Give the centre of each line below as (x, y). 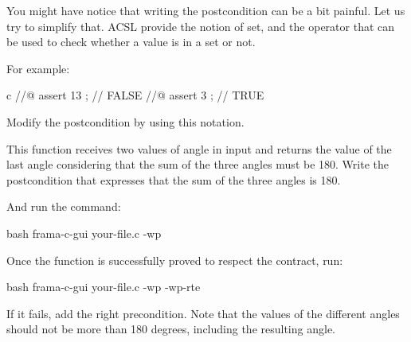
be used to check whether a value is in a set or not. (131, 42)
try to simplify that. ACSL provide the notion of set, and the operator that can (201, 26)
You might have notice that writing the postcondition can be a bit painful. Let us (206, 10)
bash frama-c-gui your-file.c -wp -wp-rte (104, 287)
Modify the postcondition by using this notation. (125, 121)
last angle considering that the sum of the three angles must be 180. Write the (198, 164)
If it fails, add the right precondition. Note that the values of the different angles (203, 313)
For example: (38, 68)
